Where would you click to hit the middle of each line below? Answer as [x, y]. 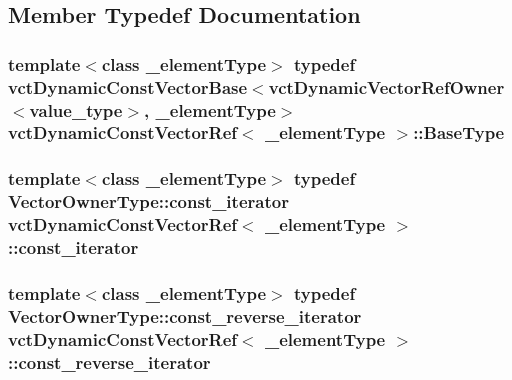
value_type [76, 109]
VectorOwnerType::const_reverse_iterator [185, 315]
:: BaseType [459, 132]
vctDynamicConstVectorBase [128, 86]
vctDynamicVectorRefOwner [386, 86]
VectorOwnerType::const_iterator [148, 201]
